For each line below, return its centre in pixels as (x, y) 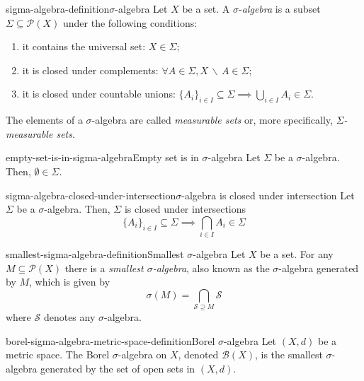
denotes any (69, 317)
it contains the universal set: (84, 46)
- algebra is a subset (280, 8)
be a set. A (206, 8)
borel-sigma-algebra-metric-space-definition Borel (110, 340)
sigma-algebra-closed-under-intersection (91, 195)
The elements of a (44, 120)
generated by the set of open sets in (118, 368)
